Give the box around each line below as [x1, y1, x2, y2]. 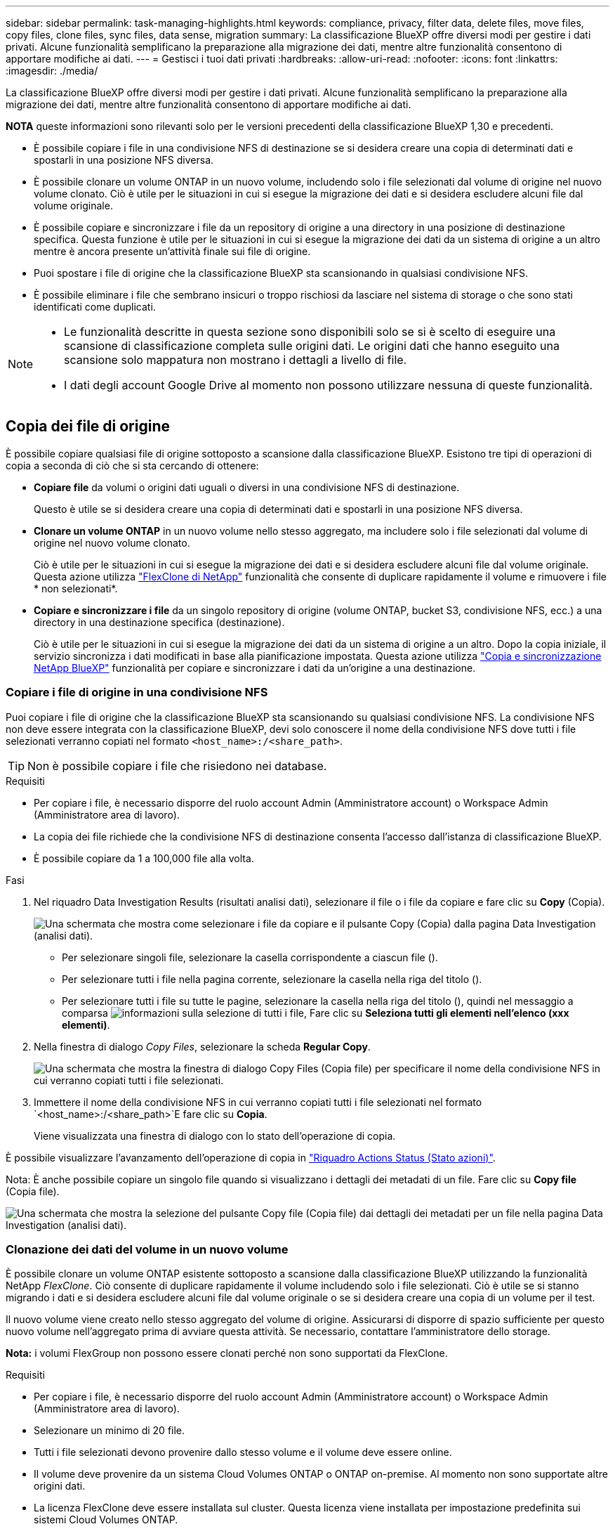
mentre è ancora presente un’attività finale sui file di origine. [34, 245, 311, 257]
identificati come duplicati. [34, 301, 156, 313]
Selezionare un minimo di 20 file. [34, 1424, 185, 1437]
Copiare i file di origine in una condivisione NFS [6, 685, 268, 700]
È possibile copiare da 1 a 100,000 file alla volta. [34, 852, 254, 864]
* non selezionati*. [34, 582, 118, 594]
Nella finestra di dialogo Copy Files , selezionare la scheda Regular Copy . [34, 1040, 371, 1053]
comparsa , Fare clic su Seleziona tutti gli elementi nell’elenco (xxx [62, 1006, 569, 1019]
